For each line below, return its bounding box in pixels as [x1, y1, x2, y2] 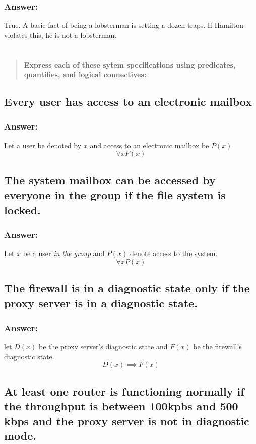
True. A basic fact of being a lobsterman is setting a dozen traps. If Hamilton [4, 20, 243, 30]
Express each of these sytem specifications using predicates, [24, 59, 236, 70]
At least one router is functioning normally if [4, 383, 244, 399]
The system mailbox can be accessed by [4, 172, 216, 187]
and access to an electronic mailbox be [90, 140, 209, 150]
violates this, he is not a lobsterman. [4, 29, 117, 40]
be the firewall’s [193, 341, 242, 352]
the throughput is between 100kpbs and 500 [4, 398, 238, 414]
